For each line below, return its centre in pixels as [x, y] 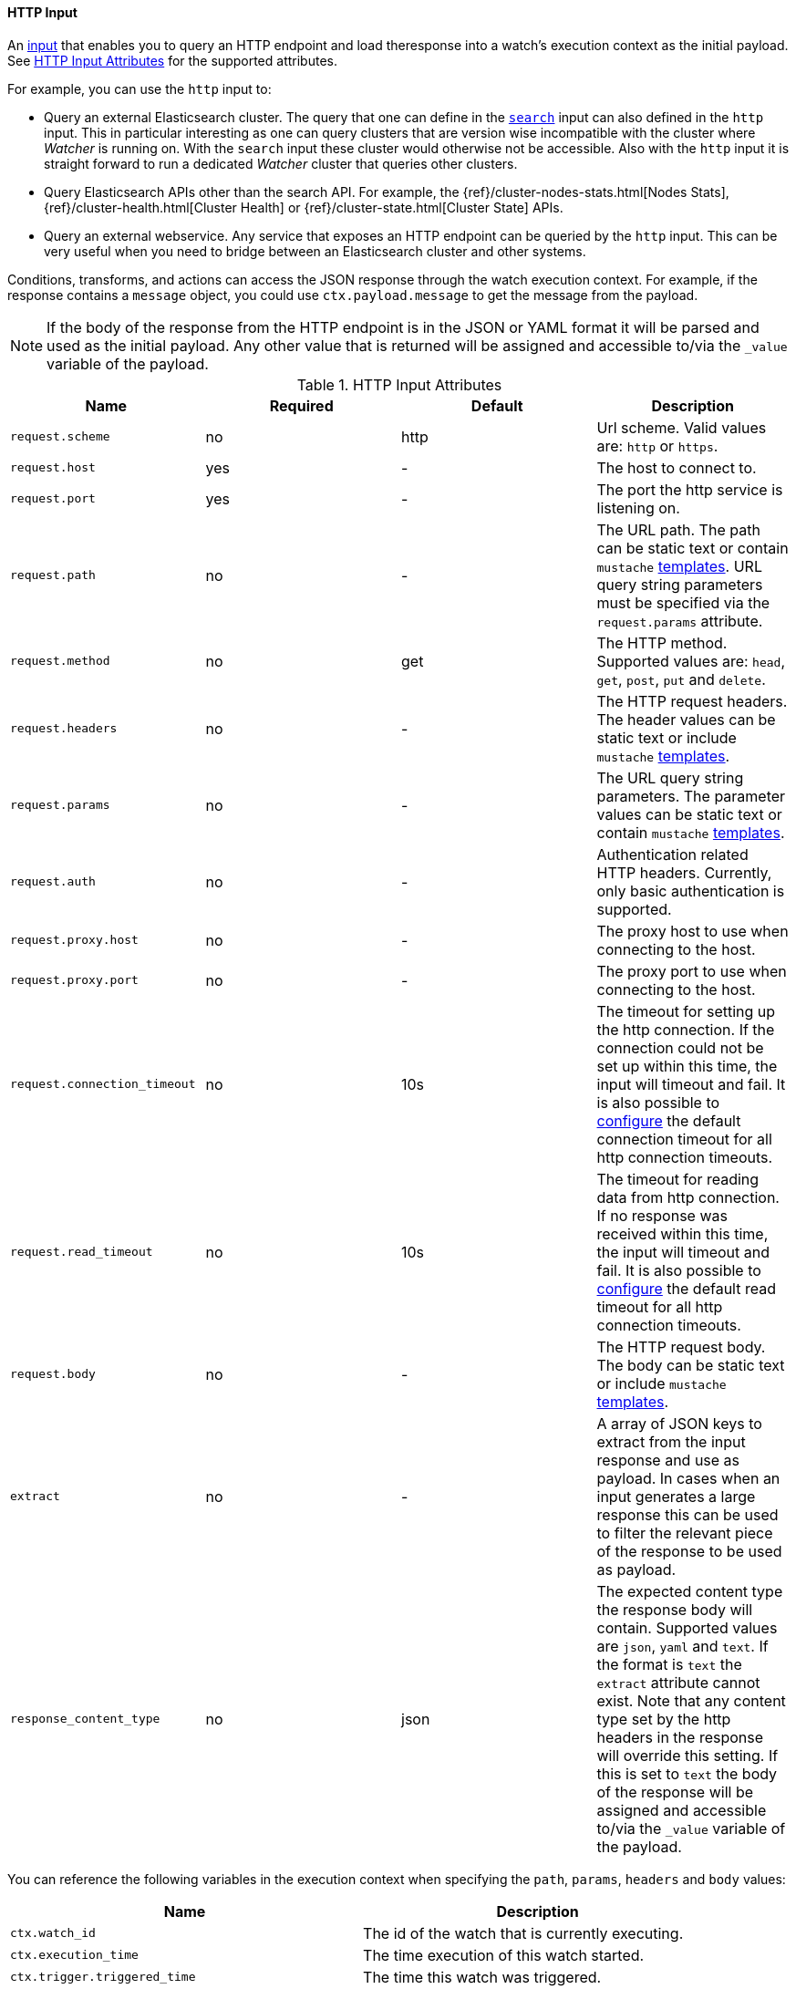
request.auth [53, 882]
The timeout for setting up [686, 1011]
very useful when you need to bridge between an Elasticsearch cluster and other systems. [315, 251]
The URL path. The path [678, 529]
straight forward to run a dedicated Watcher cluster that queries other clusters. [281, 163]
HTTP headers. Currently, [684, 872]
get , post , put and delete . [681, 679]
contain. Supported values [687, 1627]
